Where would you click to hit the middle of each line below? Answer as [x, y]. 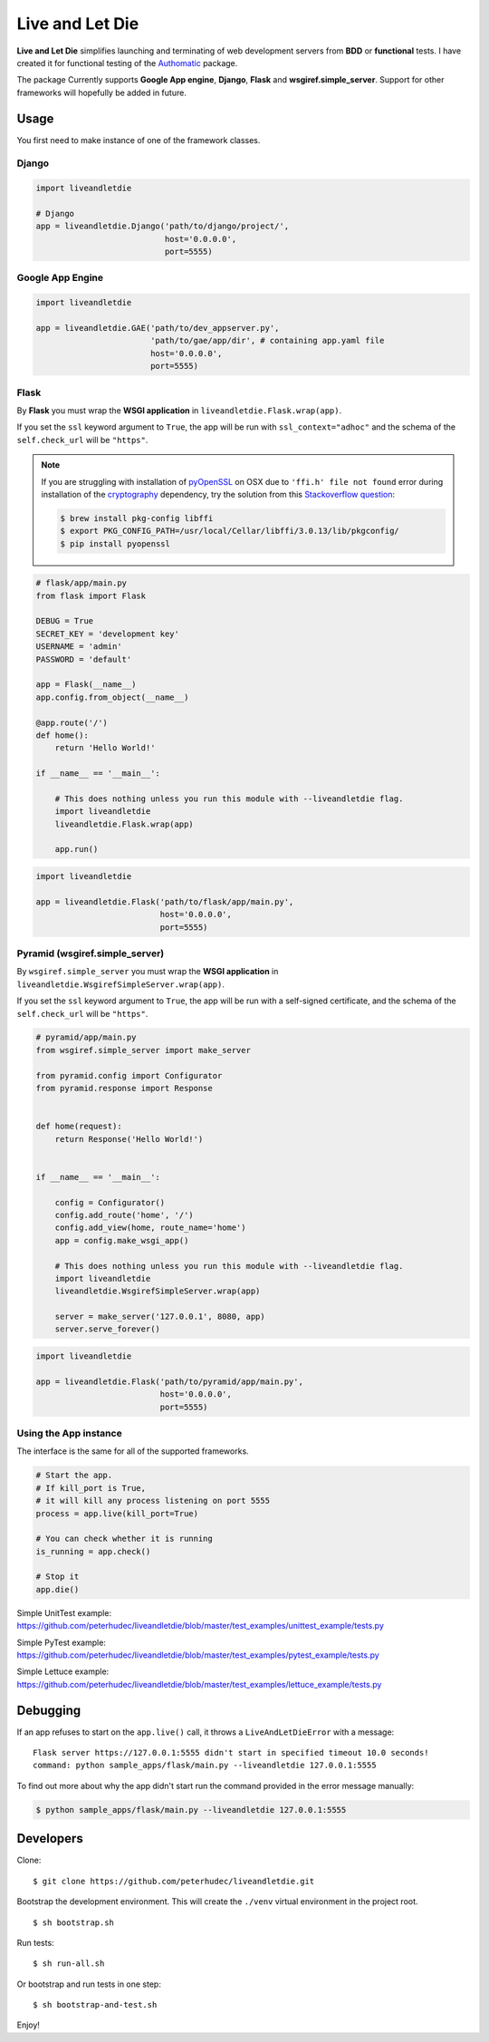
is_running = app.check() [93, 1551]
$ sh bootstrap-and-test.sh [95, 2005]
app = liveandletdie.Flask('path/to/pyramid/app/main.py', [169, 1381]
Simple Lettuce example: [63, 1671]
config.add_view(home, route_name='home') [150, 1228]
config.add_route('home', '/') [124, 1215]
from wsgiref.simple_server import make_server [143, 1050]
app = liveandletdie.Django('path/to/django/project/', [163, 226]
